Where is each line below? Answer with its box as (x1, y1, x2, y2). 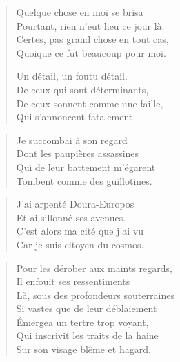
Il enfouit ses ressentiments (16, 274, 130, 289)
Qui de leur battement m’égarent (16, 159, 156, 174)
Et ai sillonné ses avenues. (16, 210, 126, 224)
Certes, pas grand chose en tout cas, (16, 32, 169, 46)
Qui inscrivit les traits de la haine (16, 328, 159, 343)
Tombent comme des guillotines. (16, 173, 152, 188)
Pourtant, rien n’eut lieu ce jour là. (16, 18, 165, 33)
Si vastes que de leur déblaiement (16, 301, 157, 316)
